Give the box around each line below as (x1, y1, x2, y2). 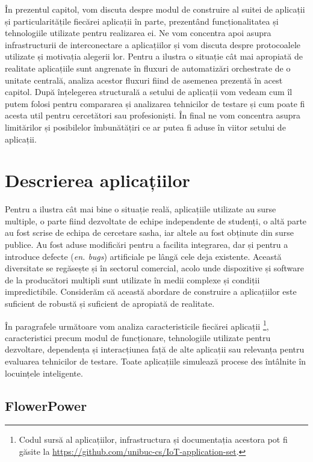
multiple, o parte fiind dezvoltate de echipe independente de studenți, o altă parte (5, 214, 307, 227)
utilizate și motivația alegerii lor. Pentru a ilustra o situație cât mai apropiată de (5, 50, 303, 63)
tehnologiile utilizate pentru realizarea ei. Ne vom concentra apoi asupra (5, 26, 271, 39)
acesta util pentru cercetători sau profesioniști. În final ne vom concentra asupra (5, 109, 301, 122)
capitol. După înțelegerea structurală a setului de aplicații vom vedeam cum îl (5, 85, 293, 98)
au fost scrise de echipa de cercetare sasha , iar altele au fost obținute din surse (5, 226, 294, 239)
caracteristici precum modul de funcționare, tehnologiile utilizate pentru (5, 331, 271, 343)
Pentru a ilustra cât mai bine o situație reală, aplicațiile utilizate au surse (5, 203, 276, 215)
